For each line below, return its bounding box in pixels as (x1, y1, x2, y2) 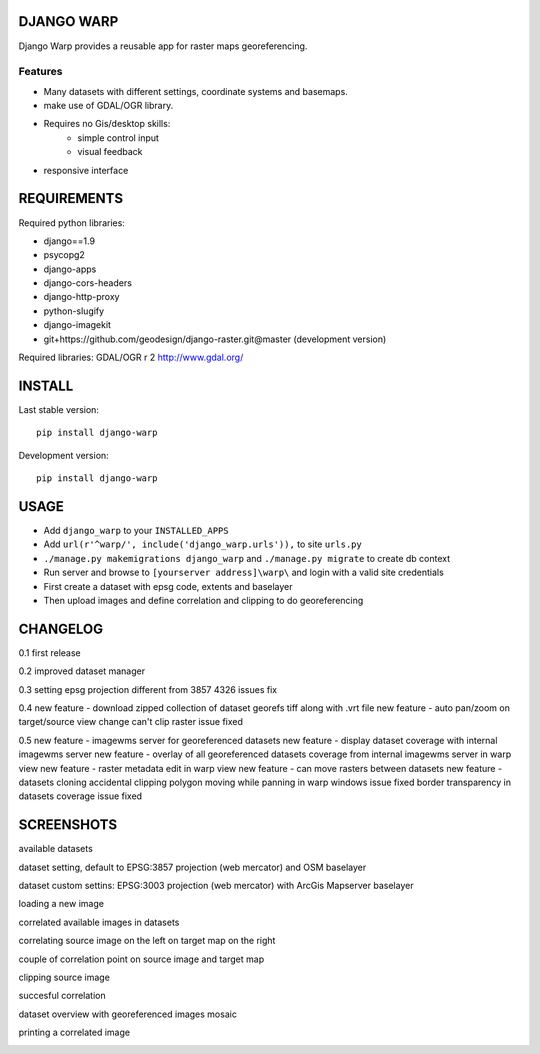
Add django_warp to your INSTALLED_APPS (43, 525, 229, 537)
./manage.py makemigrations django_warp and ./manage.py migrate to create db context (43, 552, 451, 564)
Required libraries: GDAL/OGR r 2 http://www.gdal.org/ (18, 351, 244, 364)
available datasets (18, 843, 94, 855)
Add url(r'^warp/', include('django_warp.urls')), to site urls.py (43, 538, 362, 550)
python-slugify (43, 305, 105, 317)
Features (18, 65, 63, 79)
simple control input (77, 131, 160, 144)
